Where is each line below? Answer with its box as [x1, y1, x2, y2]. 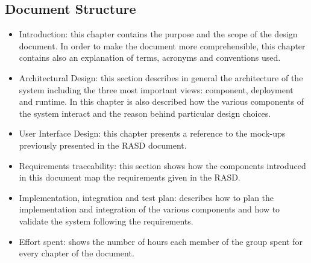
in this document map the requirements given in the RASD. [19, 171, 240, 184]
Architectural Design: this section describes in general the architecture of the [19, 71, 303, 84]
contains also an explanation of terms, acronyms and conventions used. [19, 51, 281, 64]
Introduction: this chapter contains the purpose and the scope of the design [19, 28, 298, 40]
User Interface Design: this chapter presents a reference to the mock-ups [19, 127, 286, 140]
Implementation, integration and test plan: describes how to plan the [19, 191, 274, 203]
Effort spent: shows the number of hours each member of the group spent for [19, 235, 303, 247]
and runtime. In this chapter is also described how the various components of [19, 95, 304, 108]
